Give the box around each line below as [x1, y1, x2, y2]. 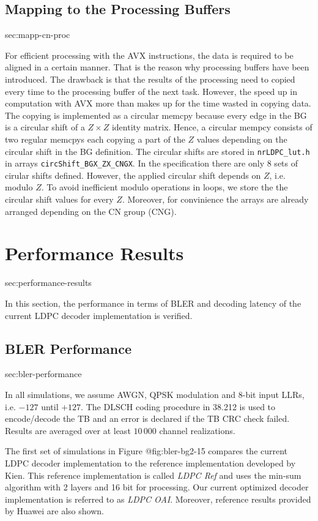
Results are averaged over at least [5, 424, 131, 437]
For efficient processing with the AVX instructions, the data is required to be [5, 48, 294, 61]
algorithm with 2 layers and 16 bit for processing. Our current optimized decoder [5, 481, 309, 493]
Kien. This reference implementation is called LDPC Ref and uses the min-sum [5, 468, 301, 481]
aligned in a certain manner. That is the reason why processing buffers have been [5, 61, 309, 73]
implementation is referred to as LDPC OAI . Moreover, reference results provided [5, 492, 311, 505]
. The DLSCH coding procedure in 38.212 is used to [81, 400, 276, 413]
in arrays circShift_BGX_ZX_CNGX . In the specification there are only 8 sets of [5, 157, 298, 170]
